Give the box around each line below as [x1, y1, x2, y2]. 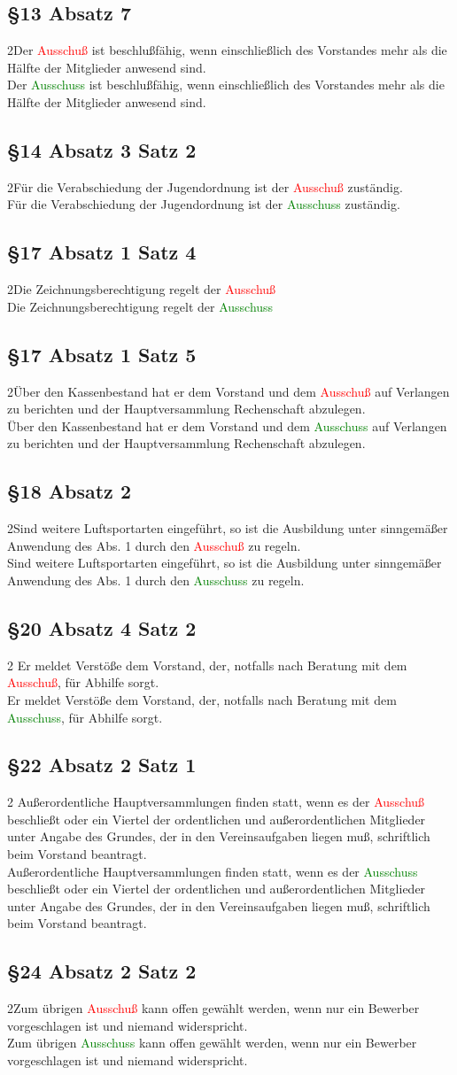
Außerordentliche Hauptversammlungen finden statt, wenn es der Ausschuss [7, 862, 418, 880]
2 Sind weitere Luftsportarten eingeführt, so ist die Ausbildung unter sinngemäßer [7, 519, 448, 537]
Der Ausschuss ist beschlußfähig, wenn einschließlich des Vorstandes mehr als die [7, 75, 445, 94]
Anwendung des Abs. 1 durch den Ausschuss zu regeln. [7, 570, 305, 589]
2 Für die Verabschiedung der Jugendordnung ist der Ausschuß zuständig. [7, 177, 403, 196]
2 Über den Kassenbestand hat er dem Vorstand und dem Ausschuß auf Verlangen [7, 382, 450, 400]
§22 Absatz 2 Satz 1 [7, 751, 197, 778]
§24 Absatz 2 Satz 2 [7, 957, 197, 985]
